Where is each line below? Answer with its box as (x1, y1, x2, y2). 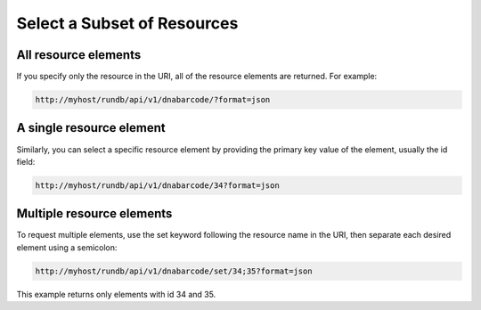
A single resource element (16, 120, 166, 135)
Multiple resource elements (16, 206, 173, 222)
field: (16, 156, 36, 167)
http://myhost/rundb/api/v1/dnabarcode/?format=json (35, 94, 271, 105)
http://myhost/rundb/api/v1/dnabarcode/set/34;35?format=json (35, 265, 313, 276)
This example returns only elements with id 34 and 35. (16, 289, 216, 299)
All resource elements (16, 47, 142, 62)
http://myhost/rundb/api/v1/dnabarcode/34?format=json (35, 180, 280, 191)
